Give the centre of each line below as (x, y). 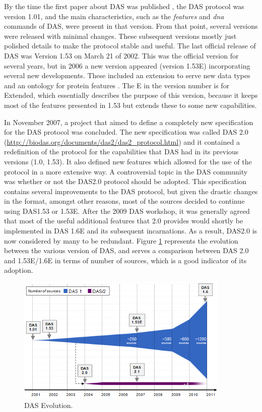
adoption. (19, 270)
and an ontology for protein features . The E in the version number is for (117, 85)
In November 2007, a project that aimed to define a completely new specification (129, 122)
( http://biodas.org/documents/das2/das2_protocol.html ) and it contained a (122, 141)
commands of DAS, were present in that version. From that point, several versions (131, 26)
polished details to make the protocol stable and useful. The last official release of (130, 46)
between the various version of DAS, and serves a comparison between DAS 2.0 (126, 250)
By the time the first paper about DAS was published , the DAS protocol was (124, 6)
